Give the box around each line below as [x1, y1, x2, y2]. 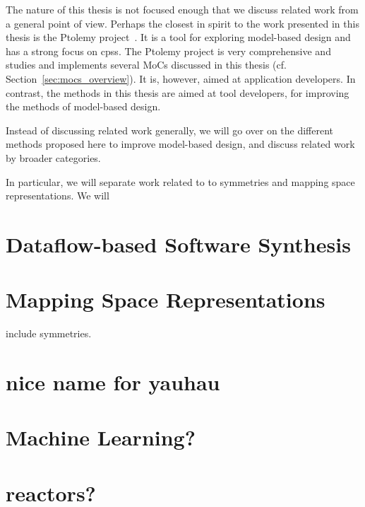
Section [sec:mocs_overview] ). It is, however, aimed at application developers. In [6, 71, 356, 86]
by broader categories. [6, 150, 101, 165]
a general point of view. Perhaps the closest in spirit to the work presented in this [6, 16, 359, 30]
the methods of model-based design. [6, 99, 161, 114]
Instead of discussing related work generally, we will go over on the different [6, 122, 334, 137]
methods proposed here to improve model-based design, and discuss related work [6, 136, 355, 151]
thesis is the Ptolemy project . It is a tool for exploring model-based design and [6, 30, 351, 45]
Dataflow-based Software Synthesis [6, 229, 351, 258]
